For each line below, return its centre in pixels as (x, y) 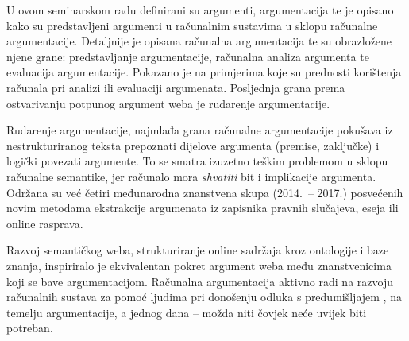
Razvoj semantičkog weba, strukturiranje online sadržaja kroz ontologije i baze (198, 250)
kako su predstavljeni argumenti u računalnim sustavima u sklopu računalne (192, 25)
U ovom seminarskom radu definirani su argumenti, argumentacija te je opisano (200, 10)
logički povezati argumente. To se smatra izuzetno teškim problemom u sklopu (197, 161)
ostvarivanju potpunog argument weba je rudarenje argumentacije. (168, 103)
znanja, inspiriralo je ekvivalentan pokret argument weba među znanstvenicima (199, 265)
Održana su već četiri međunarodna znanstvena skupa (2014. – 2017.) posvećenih (205, 192)
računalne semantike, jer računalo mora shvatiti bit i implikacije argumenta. (191, 176)
